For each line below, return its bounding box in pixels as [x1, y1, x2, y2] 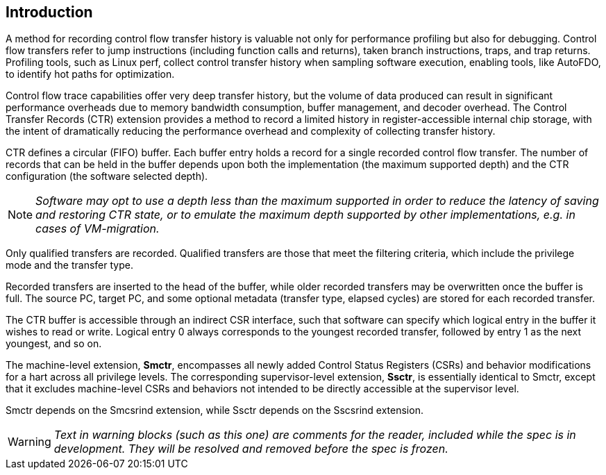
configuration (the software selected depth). [6, 170, 208, 183]
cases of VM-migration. [35, 222, 160, 236]
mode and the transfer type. [6, 259, 133, 272]
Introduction [6, 3, 93, 21]
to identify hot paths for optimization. [6, 68, 175, 81]
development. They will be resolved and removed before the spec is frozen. [53, 442, 448, 456]
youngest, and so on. [6, 337, 102, 350]
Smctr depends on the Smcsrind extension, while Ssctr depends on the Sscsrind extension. [6, 404, 423, 417]
